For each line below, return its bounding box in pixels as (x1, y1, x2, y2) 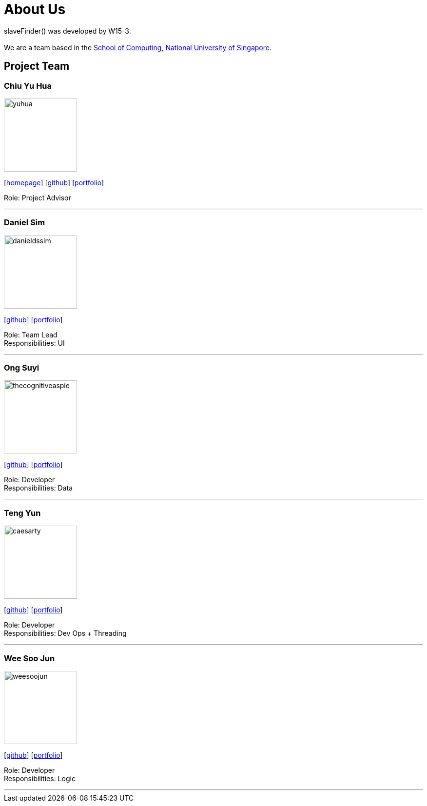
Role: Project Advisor (4, 193, 71, 202)
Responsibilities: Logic (4, 774, 76, 783)
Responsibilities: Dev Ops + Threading (4, 629, 127, 638)
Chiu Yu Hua (4, 80, 52, 91)
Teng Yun (4, 508, 41, 518)
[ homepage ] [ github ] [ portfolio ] (4, 178, 104, 187)
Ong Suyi (4, 363, 39, 373)
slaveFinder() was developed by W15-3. (4, 26, 131, 35)
